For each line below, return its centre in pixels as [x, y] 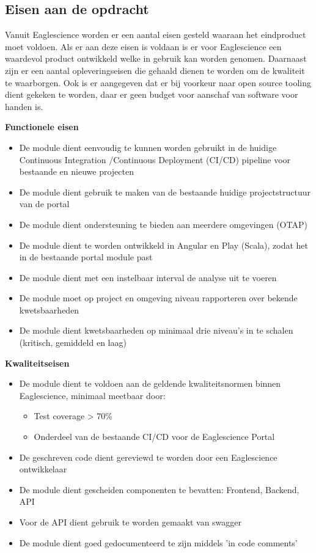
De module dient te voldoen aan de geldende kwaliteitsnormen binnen [150, 383]
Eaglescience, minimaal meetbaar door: [92, 395]
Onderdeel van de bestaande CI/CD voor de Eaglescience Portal [154, 437]
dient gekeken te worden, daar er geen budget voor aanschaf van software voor [152, 94]
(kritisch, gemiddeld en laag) [73, 342]
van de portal [44, 204]
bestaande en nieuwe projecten [76, 171]
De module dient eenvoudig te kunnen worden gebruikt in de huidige [148, 147]
